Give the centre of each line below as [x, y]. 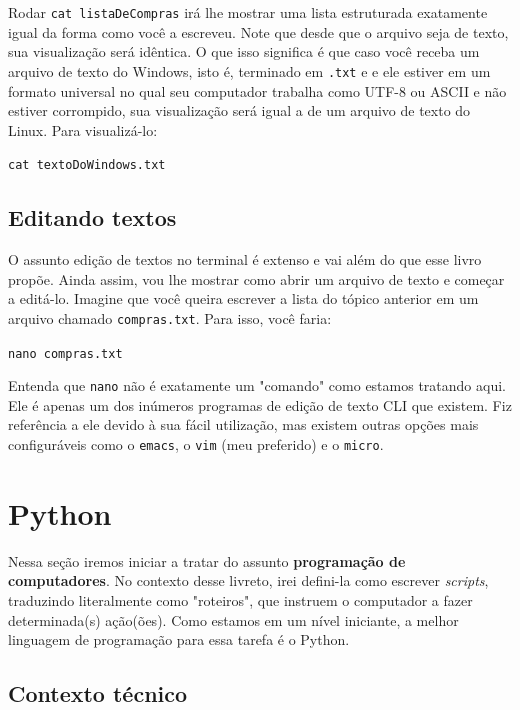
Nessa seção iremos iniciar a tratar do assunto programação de [207, 560]
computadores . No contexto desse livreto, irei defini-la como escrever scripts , [248, 580]
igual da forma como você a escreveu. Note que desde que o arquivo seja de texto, [258, 31]
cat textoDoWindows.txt [87, 165]
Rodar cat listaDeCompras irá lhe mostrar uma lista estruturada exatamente [248, 12]
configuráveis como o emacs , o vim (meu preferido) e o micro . [196, 444]
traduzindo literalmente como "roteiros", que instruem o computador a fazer [240, 600]
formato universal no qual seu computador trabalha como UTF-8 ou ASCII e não [257, 90]
